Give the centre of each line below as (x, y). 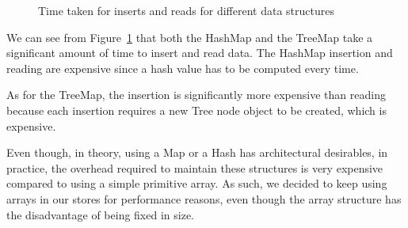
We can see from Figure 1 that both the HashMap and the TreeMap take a (190, 37)
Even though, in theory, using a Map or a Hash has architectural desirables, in (197, 152)
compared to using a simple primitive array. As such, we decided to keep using (197, 183)
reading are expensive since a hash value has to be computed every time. (183, 68)
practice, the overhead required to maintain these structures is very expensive (195, 167)
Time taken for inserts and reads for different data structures (186, 10)
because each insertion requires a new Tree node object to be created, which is (196, 110)
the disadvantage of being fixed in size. (100, 214)
